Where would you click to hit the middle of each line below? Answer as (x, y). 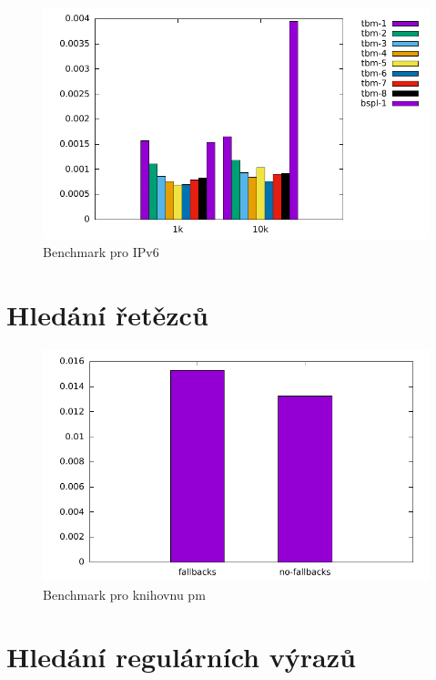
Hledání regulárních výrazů (181, 657)
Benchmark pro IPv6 (101, 251)
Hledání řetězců (107, 314)
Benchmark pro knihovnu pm (124, 594)
